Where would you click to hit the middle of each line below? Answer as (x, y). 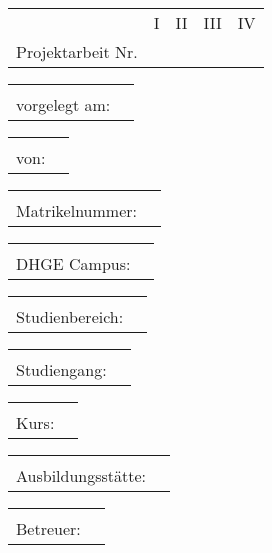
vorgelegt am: (63, 104)
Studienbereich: (70, 316)
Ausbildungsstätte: (81, 475)
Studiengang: (61, 369)
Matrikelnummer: (76, 210)
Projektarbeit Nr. (77, 51)
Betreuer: (48, 528)
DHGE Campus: (73, 263)
